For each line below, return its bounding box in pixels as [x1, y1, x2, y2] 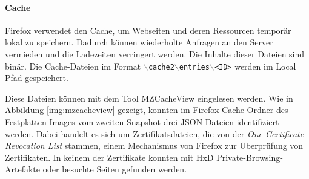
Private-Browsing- [216, 151, 283, 163]
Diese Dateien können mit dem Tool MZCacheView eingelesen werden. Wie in [5, 91, 293, 104]
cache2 [148, 62, 174, 71]
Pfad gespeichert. [5, 71, 68, 84]
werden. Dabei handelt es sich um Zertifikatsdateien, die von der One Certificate [5, 127, 304, 140]
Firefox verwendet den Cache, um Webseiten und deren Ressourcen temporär [5, 24, 291, 36]
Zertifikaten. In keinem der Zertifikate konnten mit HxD [5, 151, 214, 163]
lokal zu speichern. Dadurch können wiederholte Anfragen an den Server [5, 36, 273, 48]
